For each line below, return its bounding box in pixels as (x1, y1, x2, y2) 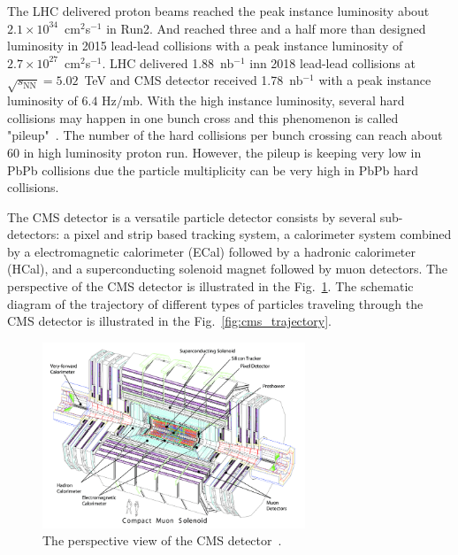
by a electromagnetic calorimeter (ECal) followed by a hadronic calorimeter (7, 242, 416, 260)
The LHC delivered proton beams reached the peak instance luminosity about (7, 2, 430, 19)
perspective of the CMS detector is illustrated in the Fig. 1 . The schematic (7, 277, 414, 296)
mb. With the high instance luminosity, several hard (122, 91, 405, 110)
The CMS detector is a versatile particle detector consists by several (7, 207, 377, 226)
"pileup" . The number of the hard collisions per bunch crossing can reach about (7, 126, 443, 144)
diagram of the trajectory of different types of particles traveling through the (7, 294, 424, 312)
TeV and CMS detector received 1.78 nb (84, 71, 303, 89)
